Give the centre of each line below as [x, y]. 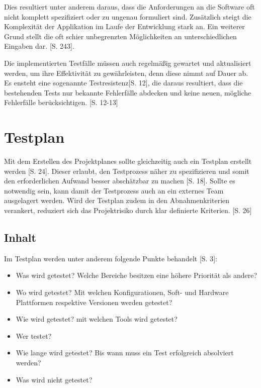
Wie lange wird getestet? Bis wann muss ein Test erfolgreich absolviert [125, 353]
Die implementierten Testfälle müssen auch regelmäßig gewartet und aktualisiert [128, 63]
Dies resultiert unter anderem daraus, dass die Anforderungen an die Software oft [129, 7]
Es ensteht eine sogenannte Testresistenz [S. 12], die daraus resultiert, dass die [123, 83]
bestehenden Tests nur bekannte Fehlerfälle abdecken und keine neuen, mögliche [128, 92]
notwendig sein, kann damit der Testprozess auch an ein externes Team [114, 190]
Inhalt [20, 237]
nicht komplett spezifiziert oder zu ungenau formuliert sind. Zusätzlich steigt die [128, 16]
